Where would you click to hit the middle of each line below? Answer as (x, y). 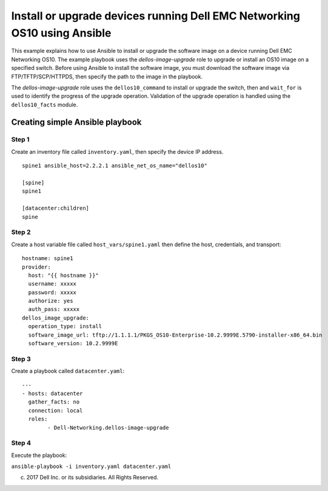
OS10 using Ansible (61, 33)
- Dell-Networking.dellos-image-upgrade (108, 427)
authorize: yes (51, 301)
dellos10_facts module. (45, 105)
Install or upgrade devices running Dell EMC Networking (156, 16)
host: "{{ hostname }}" (64, 275)
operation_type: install (65, 326)
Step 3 (21, 359)
